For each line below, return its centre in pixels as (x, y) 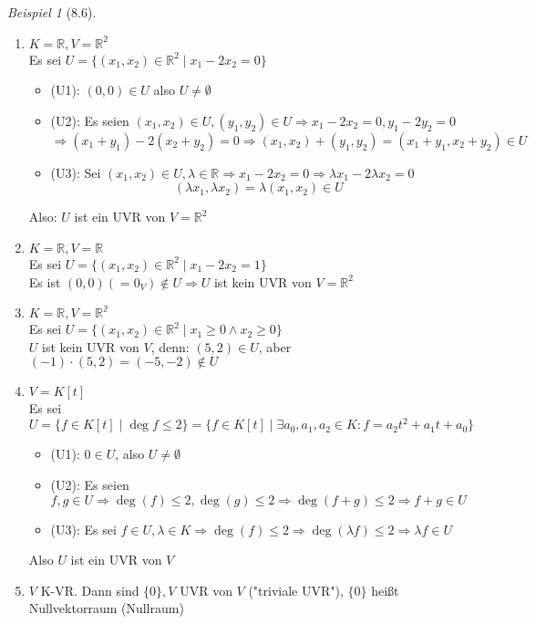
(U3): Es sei (83, 529)
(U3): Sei (76, 172)
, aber (275, 346)
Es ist (45, 281)
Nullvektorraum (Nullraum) (106, 608)
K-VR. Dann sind (90, 590)
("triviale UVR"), (296, 590)
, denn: (170, 346)
